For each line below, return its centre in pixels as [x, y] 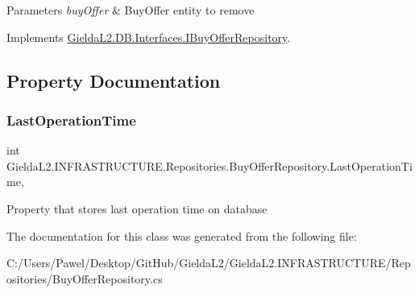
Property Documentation [114, 80]
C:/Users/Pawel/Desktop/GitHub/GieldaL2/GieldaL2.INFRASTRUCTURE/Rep [209, 263]
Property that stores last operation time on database [137, 208]
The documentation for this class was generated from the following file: [182, 235]
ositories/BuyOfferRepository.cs [85, 278]
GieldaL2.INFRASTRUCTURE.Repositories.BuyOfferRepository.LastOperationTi [209, 165]
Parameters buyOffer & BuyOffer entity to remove [131, 10]
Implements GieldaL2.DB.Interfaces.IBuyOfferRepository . [149, 37]
